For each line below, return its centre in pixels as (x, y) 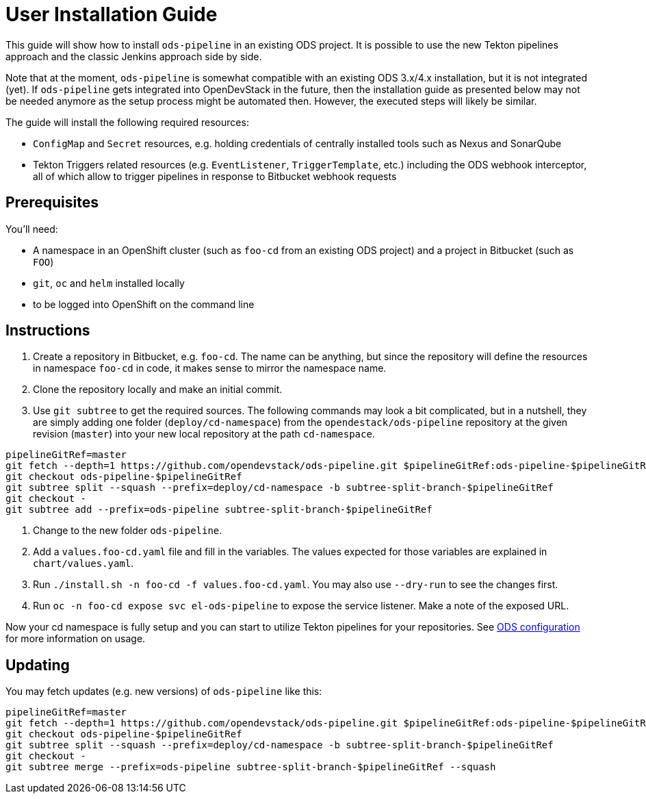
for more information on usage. (76, 639)
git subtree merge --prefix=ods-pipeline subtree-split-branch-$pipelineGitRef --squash (251, 767)
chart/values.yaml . (83, 563)
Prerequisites (52, 203)
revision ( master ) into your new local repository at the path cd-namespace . (204, 434)
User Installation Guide (112, 14)
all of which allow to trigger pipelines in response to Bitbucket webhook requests (215, 176)
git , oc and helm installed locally (109, 283)
